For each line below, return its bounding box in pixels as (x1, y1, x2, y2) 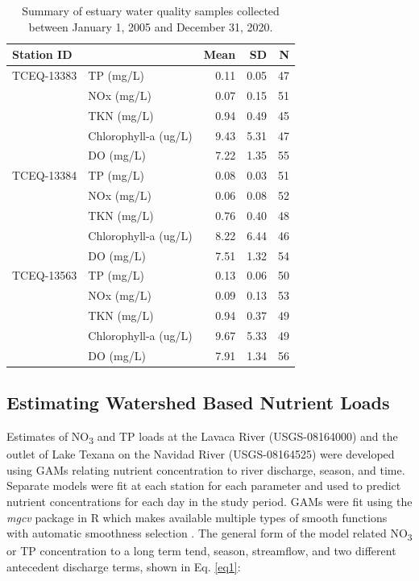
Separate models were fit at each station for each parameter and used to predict (6, 477, 401, 494)
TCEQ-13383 (12, 67, 77, 84)
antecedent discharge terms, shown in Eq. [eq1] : (6, 558, 241, 575)
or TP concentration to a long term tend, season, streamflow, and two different (6, 542, 396, 559)
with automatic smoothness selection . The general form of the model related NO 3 (6, 525, 413, 544)
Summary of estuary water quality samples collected (22, 2, 280, 19)
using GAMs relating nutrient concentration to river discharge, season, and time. (6, 461, 405, 478)
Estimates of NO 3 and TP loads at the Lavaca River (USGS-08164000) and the (6, 428, 398, 446)
